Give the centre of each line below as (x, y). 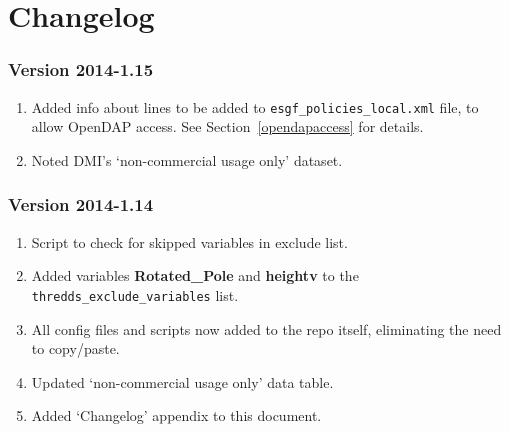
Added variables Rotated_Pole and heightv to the (195, 275)
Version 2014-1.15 (81, 69)
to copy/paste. (75, 348)
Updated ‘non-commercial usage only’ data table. (182, 381)
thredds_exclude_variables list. (135, 294)
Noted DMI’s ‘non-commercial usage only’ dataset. (187, 159)
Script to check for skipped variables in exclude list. (189, 241)
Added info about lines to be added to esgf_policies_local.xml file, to (255, 106)
